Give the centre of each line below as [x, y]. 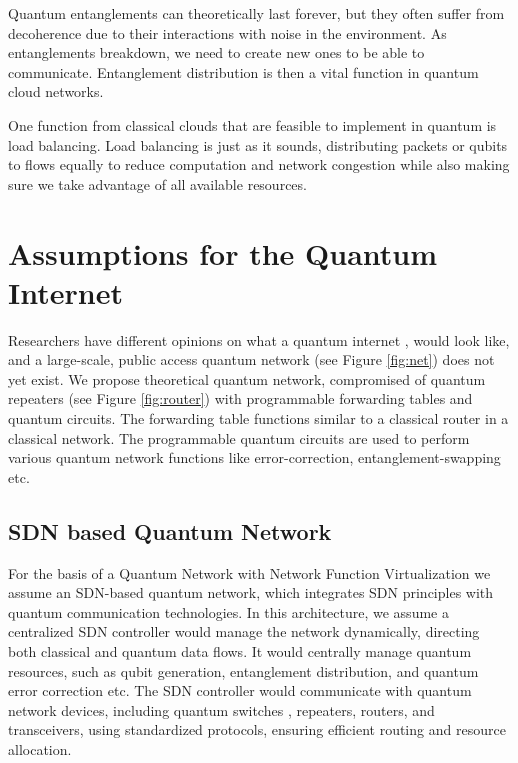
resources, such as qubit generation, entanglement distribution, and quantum [243, 670]
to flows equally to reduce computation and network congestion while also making [259, 164]
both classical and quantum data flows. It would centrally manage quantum [240, 650]
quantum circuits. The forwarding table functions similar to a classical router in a [258, 418]
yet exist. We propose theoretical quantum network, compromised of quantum [247, 378]
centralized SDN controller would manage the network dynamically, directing [244, 631]
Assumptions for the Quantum [223, 252]
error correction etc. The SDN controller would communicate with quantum [240, 690]
